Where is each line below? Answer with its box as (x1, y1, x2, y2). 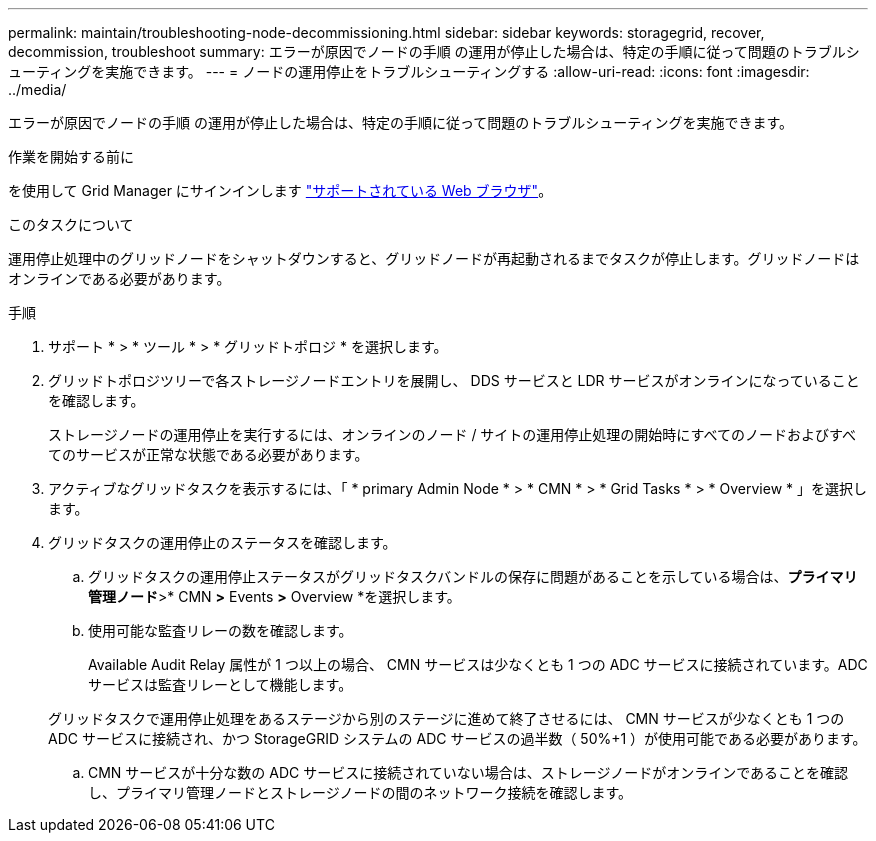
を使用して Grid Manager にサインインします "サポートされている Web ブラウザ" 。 (8, 182, 553, 199)
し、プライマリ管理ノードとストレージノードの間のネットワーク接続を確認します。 (88, 784, 633, 801)
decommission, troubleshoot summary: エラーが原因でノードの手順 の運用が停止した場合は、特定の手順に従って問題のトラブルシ (8, 43, 860, 60)
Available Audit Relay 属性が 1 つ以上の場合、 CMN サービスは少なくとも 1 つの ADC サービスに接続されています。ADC (88, 656, 868, 673)
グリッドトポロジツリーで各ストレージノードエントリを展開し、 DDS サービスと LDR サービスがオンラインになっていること (48, 372, 860, 389)
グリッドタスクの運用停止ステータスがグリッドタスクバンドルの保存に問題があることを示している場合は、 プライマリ (88, 568, 858, 585)
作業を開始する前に (8, 148, 134, 165)
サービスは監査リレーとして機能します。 (88, 676, 353, 693)
